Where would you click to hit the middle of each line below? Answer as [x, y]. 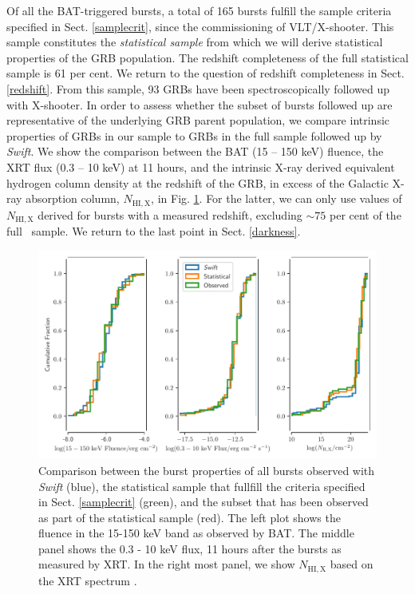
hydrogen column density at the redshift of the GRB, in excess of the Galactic [198, 182]
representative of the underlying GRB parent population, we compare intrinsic [198, 120]
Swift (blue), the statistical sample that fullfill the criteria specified [202, 486]
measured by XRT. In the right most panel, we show [167, 564]
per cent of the [365, 214]
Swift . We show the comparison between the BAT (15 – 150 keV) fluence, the [195, 151]
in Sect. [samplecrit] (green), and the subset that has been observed [204, 502]
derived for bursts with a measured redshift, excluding [170, 214]
